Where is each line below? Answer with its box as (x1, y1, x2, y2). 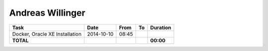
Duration (150, 24, 171, 31)
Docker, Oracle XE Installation (12, 30, 82, 37)
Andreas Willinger (9, 7, 85, 18)
